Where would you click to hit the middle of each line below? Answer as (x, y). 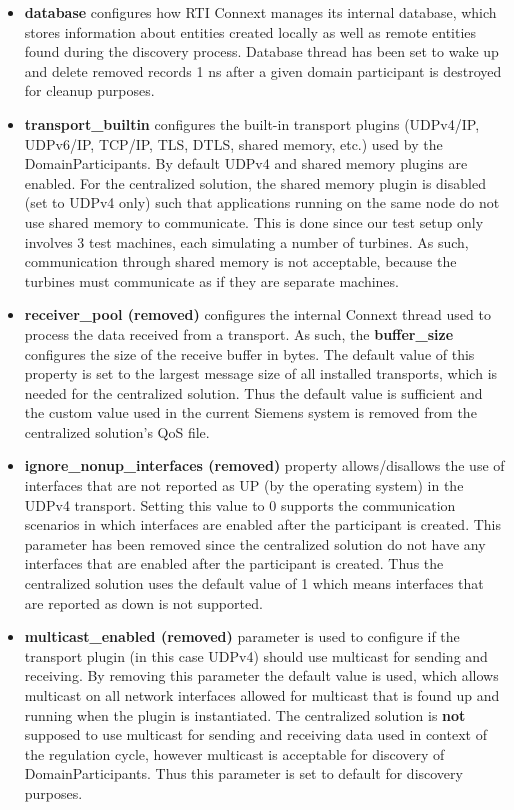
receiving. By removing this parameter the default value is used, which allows (261, 675)
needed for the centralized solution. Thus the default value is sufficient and (253, 392)
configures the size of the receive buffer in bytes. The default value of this (249, 353)
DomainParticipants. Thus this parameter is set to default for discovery (243, 773)
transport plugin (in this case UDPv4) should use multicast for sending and (256, 655)
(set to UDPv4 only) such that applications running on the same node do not (262, 202)
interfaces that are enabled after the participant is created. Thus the (234, 563)
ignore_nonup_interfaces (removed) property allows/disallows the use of (264, 465)
